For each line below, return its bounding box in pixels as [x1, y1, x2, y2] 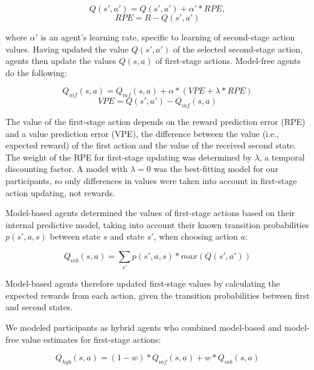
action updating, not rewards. [5, 186, 115, 199]
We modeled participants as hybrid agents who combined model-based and [5, 321, 282, 334]
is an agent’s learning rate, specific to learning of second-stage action [40, 31, 295, 43]
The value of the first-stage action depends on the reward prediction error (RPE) [5, 115, 306, 127]
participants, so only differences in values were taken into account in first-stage [5, 174, 297, 187]
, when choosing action [153, 230, 238, 243]
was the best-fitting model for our [153, 162, 278, 175]
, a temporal [259, 150, 305, 163]
